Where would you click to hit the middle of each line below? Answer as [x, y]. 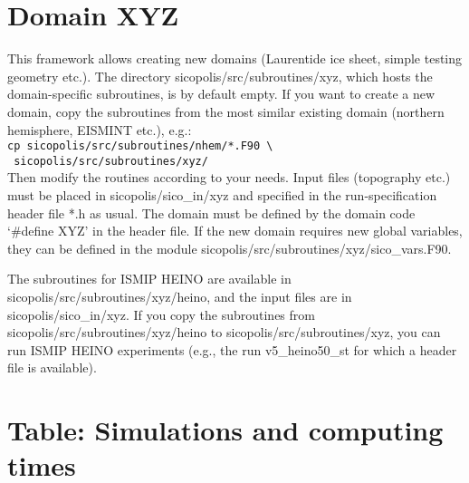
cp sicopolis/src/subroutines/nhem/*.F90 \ [140, 146]
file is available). [52, 367]
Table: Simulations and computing [225, 430]
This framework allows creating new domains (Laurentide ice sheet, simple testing [235, 58]
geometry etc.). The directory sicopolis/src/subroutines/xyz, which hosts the [220, 76]
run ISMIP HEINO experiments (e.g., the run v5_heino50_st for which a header [232, 349]
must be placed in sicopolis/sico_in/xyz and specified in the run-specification [222, 195]
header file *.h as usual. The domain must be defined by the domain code [211, 213]
